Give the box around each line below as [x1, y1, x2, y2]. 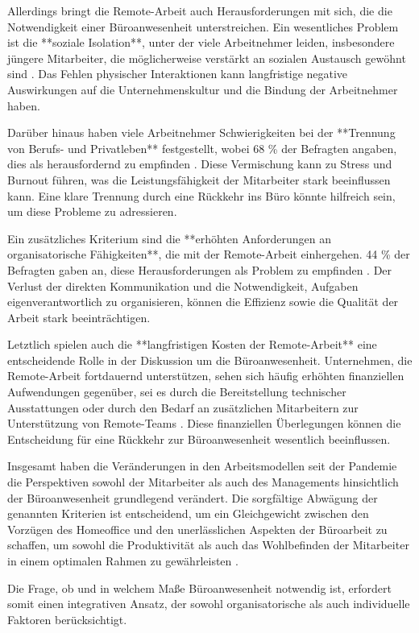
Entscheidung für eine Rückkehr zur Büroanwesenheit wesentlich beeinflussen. [7, 430, 391, 447]
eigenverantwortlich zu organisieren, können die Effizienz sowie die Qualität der [7, 293, 399, 310]
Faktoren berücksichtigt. [7, 610, 127, 627]
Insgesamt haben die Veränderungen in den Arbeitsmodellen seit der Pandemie [7, 457, 397, 474]
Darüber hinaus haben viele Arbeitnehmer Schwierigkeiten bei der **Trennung [7, 124, 396, 141]
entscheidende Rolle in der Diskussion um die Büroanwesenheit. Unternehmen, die [7, 351, 413, 368]
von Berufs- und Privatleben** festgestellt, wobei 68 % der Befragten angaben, [7, 139, 397, 156]
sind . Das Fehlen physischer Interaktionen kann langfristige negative [7, 65, 348, 82]
